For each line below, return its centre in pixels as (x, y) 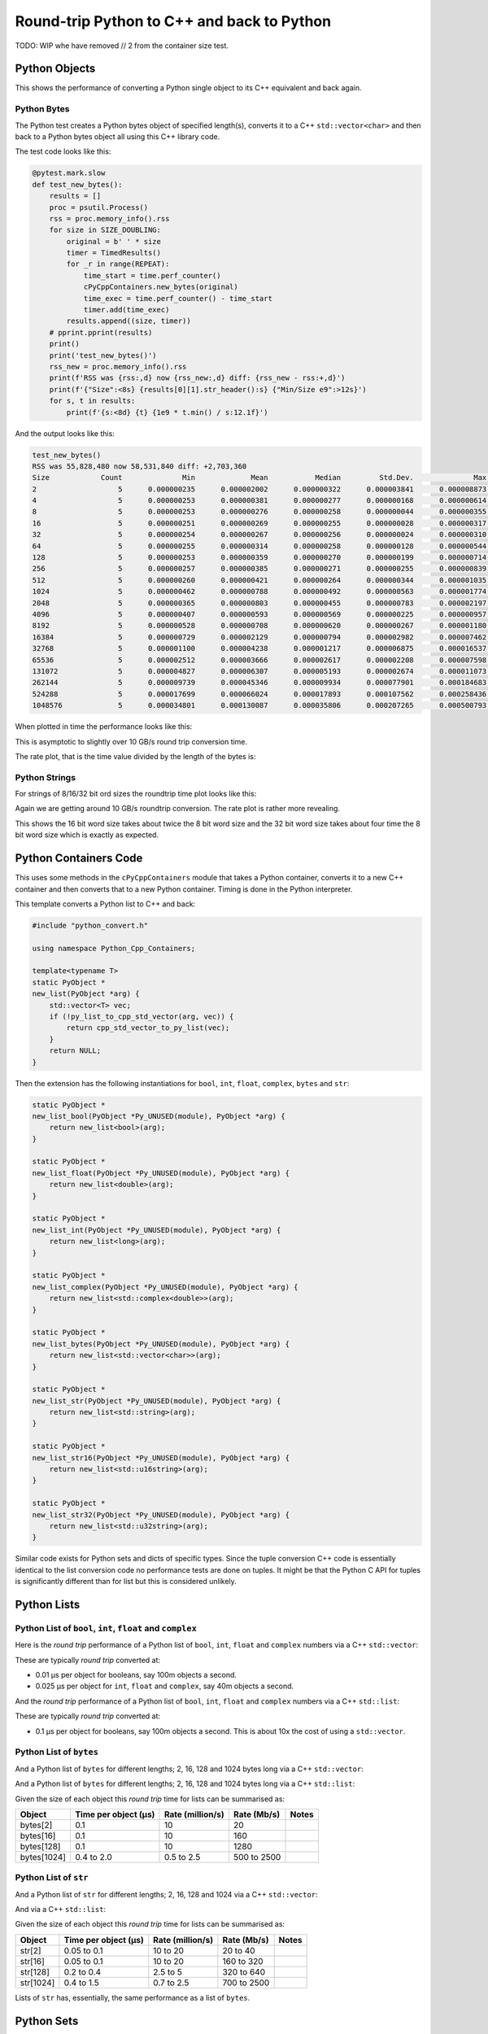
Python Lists (48, 1604)
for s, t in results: (92, 401)
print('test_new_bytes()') (103, 355)
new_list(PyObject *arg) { (86, 994)
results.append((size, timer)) (129, 321)
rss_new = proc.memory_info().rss (118, 367)
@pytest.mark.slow (69, 173)
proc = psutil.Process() (99, 207)
